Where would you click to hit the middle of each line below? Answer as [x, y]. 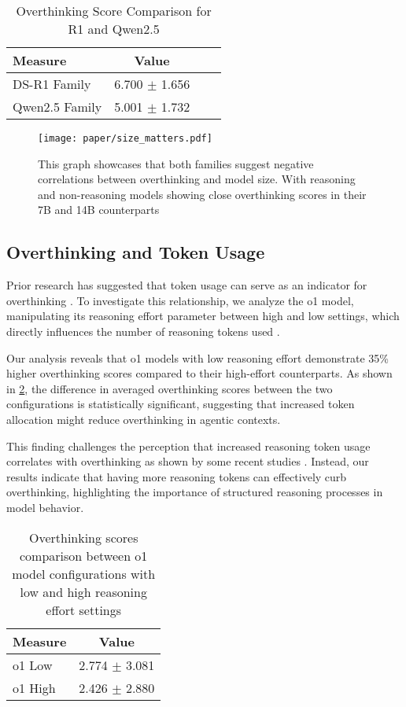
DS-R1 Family [52, 84]
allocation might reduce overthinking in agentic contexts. [144, 419]
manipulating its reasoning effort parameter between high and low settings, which [203, 316]
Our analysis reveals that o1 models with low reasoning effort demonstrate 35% [197, 357]
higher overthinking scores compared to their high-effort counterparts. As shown [199, 373]
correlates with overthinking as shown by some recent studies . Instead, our [188, 461]
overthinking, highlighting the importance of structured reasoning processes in [195, 492]
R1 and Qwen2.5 [114, 29]
